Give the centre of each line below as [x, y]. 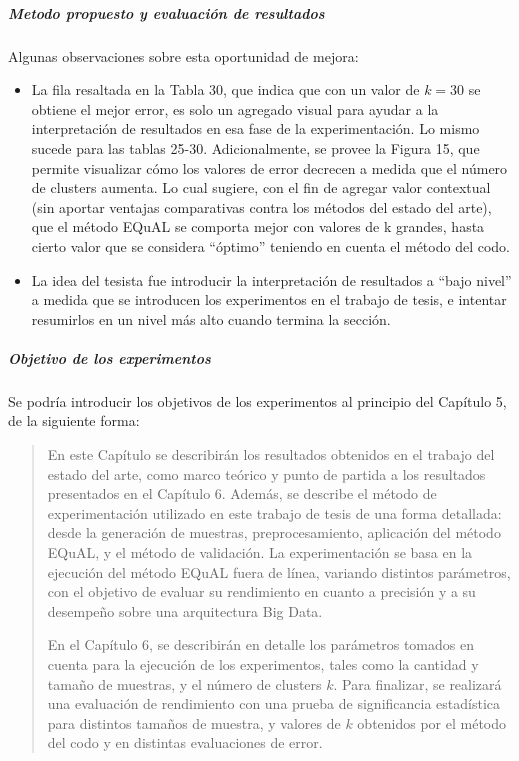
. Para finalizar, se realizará [417, 683]
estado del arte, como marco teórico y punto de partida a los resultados [266, 473]
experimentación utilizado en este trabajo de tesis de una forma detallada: [274, 512]
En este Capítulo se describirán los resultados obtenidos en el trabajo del [271, 454]
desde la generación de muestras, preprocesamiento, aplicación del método [274, 532]
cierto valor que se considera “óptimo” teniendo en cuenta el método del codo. [270, 245]
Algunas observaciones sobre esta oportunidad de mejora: [183, 55]
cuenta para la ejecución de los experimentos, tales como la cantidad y [263, 663]
